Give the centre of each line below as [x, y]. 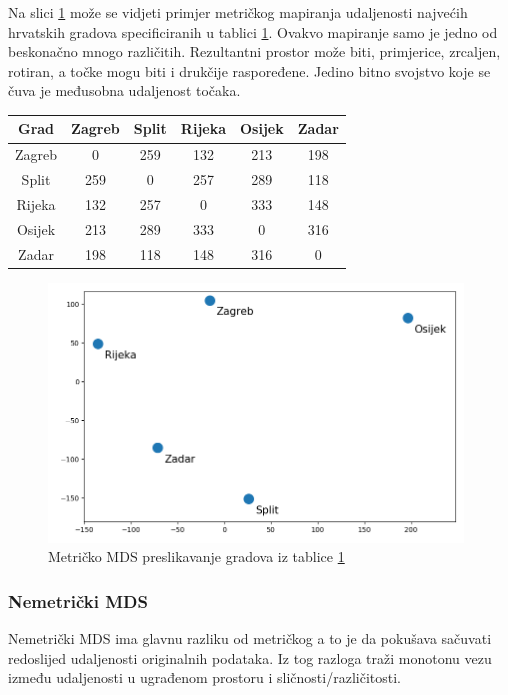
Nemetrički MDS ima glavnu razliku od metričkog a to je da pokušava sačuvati [250, 638]
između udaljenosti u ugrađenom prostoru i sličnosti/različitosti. [204, 677]
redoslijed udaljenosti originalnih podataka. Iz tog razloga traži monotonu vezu [250, 657]
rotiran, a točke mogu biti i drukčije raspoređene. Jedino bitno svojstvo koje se [249, 70]
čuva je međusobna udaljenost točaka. [124, 90]
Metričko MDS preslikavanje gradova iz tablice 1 [196, 556]
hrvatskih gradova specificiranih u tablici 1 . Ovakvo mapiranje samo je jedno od [253, 31]
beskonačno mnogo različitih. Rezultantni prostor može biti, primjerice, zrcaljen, [254, 51]
